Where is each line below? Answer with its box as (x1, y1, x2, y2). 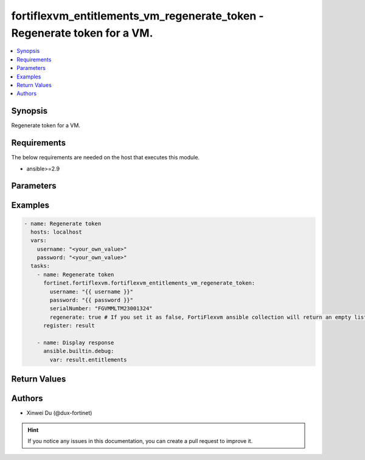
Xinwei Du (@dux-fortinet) (26, 409, 92, 417)
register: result (43, 322, 96, 329)
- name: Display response (36, 339, 114, 346)
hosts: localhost (30, 228, 82, 235)
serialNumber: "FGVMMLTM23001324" (49, 305, 153, 312)
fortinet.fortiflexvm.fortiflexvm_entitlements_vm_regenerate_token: (43, 280, 255, 287)
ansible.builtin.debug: (43, 347, 114, 355)
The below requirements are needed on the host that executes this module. (11, 154, 200, 161)
